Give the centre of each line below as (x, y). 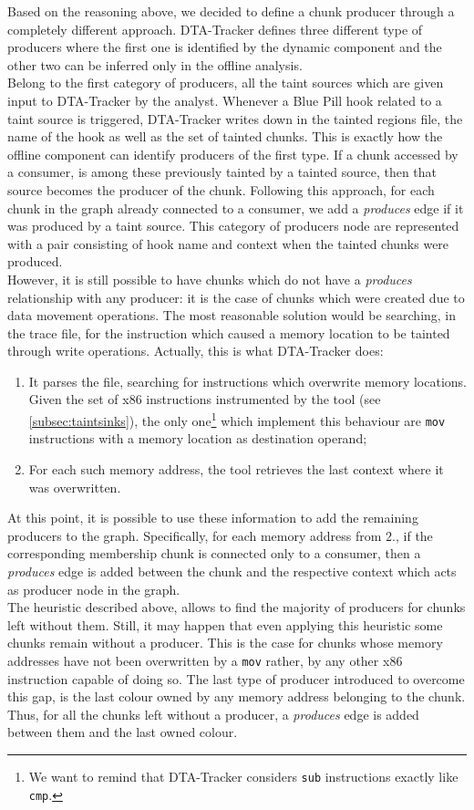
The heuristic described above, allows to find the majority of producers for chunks (237, 607)
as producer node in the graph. (94, 589)
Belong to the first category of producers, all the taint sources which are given (226, 83)
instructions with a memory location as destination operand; (198, 438)
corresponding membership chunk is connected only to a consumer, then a (214, 553)
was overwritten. (75, 487)
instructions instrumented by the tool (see (263, 399)
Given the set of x (79, 399)
